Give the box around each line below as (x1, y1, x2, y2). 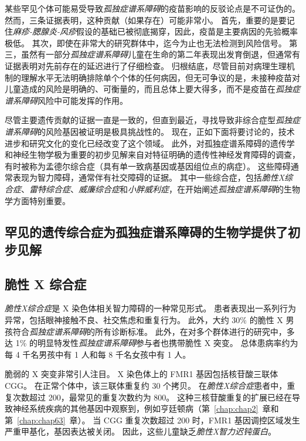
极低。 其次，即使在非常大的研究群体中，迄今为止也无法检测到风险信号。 (5, 36, 287, 49)
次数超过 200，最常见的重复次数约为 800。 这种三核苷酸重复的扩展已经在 (12, 391, 292, 403)
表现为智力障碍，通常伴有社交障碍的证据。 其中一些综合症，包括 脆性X (12, 171, 285, 184)
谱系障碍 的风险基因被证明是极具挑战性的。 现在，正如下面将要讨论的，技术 (5, 125, 295, 137)
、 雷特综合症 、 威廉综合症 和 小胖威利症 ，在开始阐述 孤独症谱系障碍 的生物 (21, 182, 300, 195)
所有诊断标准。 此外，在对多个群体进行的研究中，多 (94, 325, 295, 337)
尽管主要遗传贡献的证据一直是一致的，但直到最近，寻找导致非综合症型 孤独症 (5, 114, 300, 126)
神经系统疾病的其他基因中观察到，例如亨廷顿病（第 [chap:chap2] (12, 402, 259, 415)
